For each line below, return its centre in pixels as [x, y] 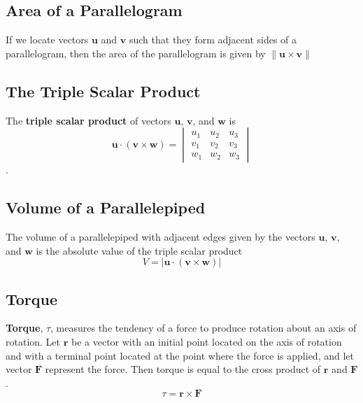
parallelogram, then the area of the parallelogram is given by [136, 53]
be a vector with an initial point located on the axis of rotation [206, 341]
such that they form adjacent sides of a [213, 40]
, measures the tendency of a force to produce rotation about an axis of [204, 328]
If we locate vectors [47, 40]
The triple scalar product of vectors [88, 120]
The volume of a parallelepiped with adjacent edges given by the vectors [161, 236]
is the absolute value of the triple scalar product [139, 250]
